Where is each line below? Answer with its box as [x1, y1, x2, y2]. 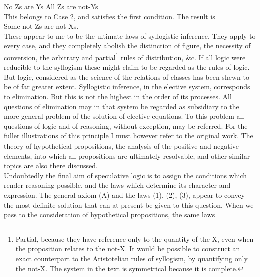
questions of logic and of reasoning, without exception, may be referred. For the [4, 120, 248, 131]
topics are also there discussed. [4, 160, 98, 171]
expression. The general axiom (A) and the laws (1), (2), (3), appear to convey [4, 189, 245, 200]
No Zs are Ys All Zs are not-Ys [4, 1, 98, 11]
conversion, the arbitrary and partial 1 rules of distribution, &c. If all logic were [4, 50, 246, 62]
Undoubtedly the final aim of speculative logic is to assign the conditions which [4, 170, 247, 180]
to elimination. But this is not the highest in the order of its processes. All [4, 91, 232, 101]
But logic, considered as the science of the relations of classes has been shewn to [4, 71, 249, 82]
